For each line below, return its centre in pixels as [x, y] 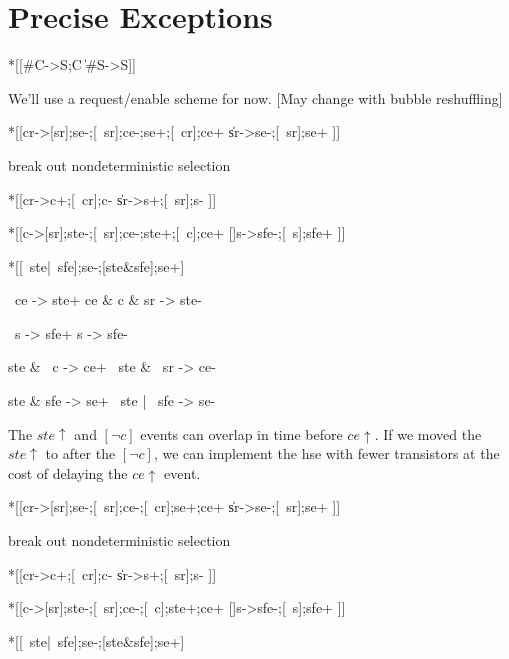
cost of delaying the [68, 472]
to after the [80, 453]
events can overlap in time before [241, 433]
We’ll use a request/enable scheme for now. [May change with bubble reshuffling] [255, 97]
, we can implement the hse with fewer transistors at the [326, 453]
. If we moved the [428, 433]
